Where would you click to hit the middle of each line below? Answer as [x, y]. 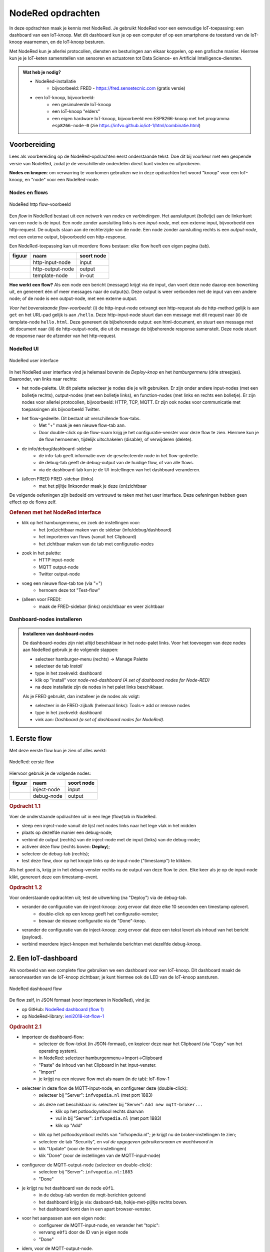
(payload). [32, 937]
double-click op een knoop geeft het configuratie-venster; [99, 913]
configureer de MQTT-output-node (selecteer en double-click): [87, 1165]
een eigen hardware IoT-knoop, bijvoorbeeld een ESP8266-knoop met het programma [141, 118]
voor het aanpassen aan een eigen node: [64, 1218]
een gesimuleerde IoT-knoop [82, 105]
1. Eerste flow [30, 738]
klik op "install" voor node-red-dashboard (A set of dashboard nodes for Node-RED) [122, 680]
